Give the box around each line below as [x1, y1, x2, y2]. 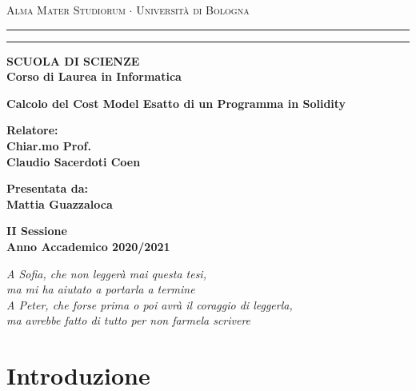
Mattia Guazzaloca [6, 195, 113, 212]
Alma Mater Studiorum [6, 2, 126, 18]
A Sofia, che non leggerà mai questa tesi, [6, 265, 206, 281]
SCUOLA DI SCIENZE [6, 52, 140, 69]
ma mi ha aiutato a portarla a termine [6, 281, 195, 297]
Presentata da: [6, 180, 89, 197]
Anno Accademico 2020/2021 [6, 237, 170, 254]
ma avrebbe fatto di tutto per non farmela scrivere [6, 312, 251, 329]
